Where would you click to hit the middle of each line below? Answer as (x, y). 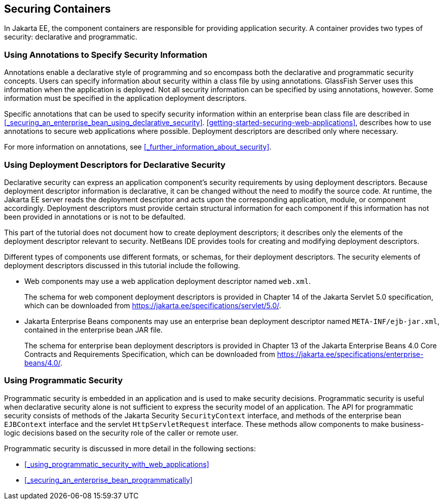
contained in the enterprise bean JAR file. (94, 330)
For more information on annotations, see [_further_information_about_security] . (138, 147)
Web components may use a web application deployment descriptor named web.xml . (168, 281)
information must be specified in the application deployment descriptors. (125, 98)
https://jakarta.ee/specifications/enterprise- (350, 354)
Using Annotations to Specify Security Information (106, 55)
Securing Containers (58, 9)
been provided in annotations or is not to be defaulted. (95, 217)
